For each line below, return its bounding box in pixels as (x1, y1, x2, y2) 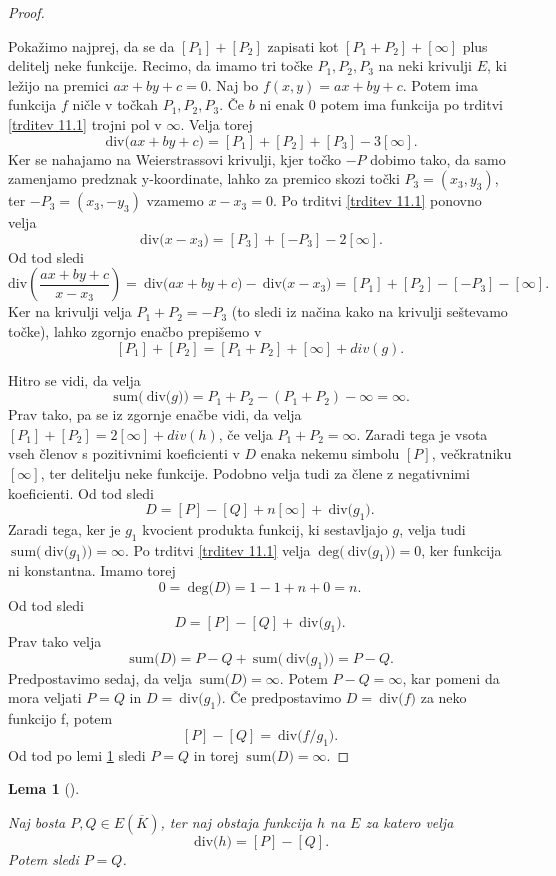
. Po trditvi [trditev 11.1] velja (125, 539, 311, 560)
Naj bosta (8, 811, 66, 832)
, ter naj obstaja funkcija (160, 811, 312, 832)
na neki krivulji (378, 55, 472, 76)
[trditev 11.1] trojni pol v (8, 113, 162, 134)
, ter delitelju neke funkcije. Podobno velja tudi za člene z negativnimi (40, 462, 470, 483)
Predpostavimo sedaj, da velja (8, 667, 192, 688)
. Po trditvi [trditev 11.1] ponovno (272, 190, 482, 211)
